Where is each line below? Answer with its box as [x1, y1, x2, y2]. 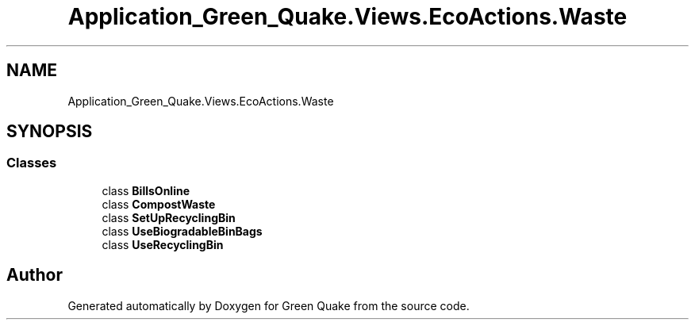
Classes [6, 155, 57, 171]
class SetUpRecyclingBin [102, 210, 236, 224]
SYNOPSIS [6, 121, 93, 142]
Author [6, 265, 63, 286]
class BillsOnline [102, 183, 190, 198]
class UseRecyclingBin [102, 237, 224, 251]
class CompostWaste [102, 197, 216, 211]
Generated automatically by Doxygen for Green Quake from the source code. [67, 298, 470, 313]
